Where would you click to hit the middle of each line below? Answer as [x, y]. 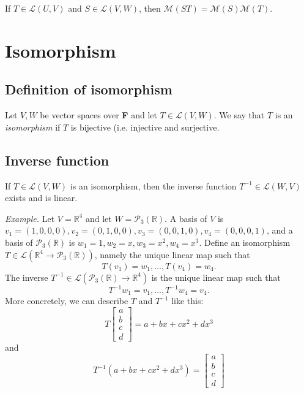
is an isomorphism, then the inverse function [153, 185]
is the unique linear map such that [216, 277]
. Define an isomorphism [245, 242]
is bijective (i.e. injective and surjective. [145, 127]
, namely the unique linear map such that [172, 254]
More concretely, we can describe [67, 301]
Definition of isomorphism [89, 89]
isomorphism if [33, 127]
